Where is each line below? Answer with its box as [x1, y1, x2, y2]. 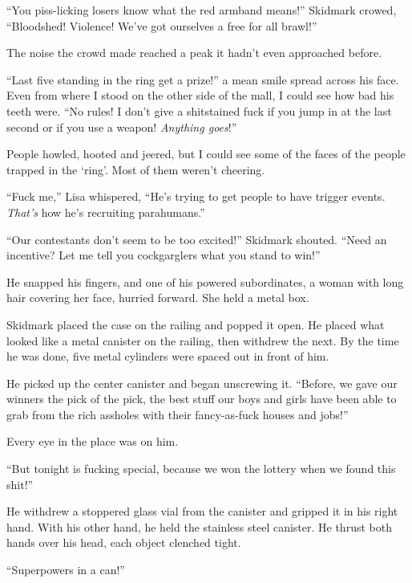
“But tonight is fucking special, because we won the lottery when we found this [6, 460, 396, 477]
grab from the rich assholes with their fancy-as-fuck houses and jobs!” [6, 406, 349, 422]
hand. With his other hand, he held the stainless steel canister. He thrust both [6, 518, 392, 535]
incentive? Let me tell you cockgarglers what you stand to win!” [6, 247, 321, 263]
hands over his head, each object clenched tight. [6, 534, 241, 551]
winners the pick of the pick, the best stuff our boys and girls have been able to [6, 390, 397, 407]
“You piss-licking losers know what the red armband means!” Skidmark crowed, [6, 2, 397, 18]
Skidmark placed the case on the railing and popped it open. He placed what [6, 316, 385, 332]
